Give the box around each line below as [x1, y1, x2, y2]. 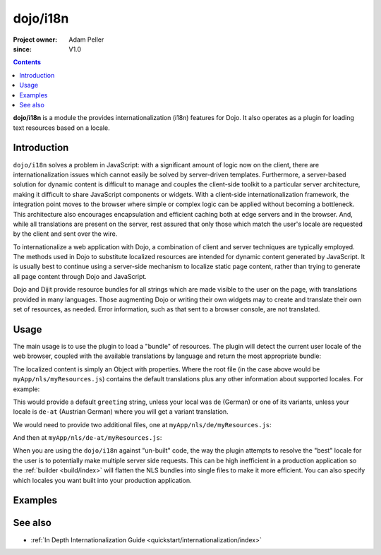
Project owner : [13, 35, 58, 44]
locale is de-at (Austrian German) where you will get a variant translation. [13, 407, 229, 416]
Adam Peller [68, 35, 104, 44]
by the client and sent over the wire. [13, 229, 118, 238]
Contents [13, 58, 42, 66]
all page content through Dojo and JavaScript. [13, 272, 147, 280]
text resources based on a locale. [13, 124, 110, 132]
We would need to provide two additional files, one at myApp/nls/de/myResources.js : [13, 420, 272, 429]
